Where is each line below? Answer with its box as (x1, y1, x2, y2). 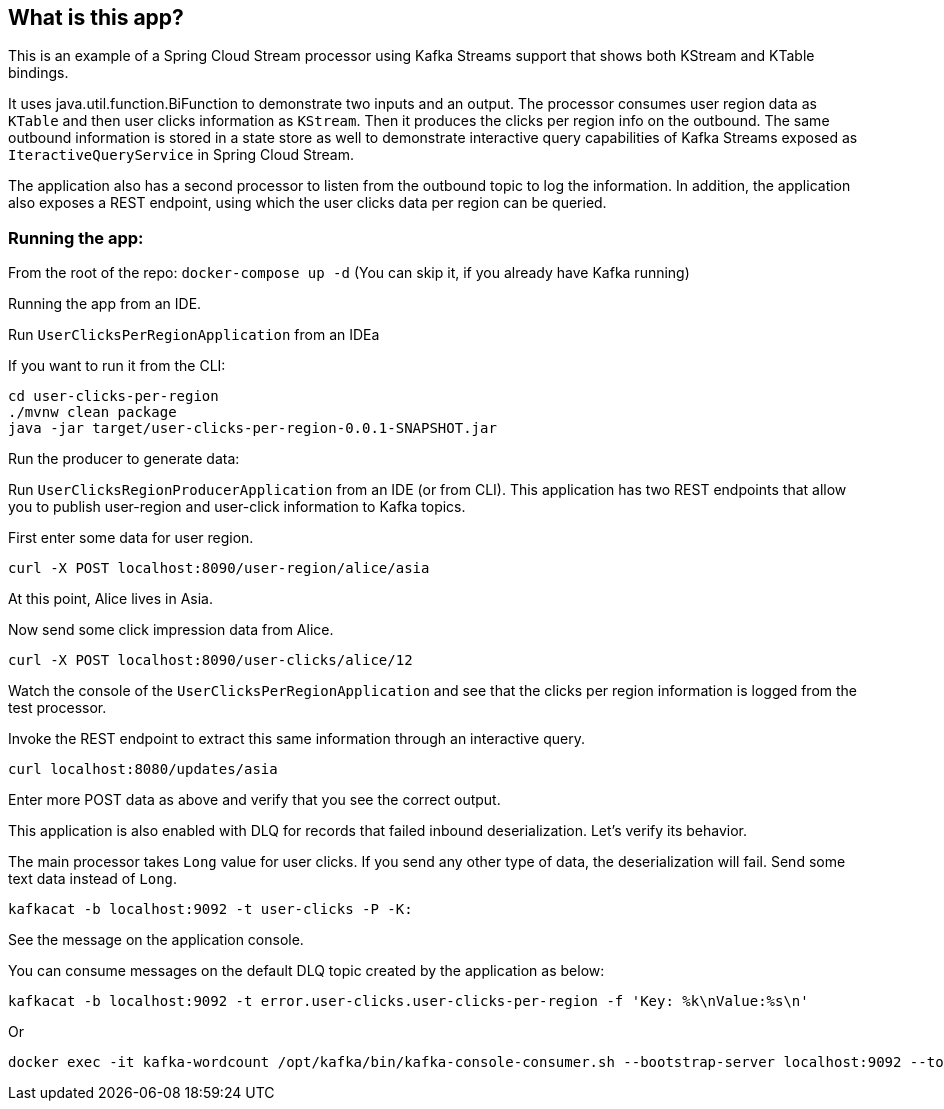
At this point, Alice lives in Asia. (8, 590, 213, 608)
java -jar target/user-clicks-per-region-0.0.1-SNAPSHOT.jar (8, 420, 497, 437)
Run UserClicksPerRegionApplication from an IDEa (8, 326, 380, 344)
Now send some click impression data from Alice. (8, 621, 334, 639)
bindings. (8, 64, 69, 82)
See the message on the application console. (8, 931, 304, 949)
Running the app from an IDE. (8, 295, 202, 313)
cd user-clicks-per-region (8, 388, 219, 405)
